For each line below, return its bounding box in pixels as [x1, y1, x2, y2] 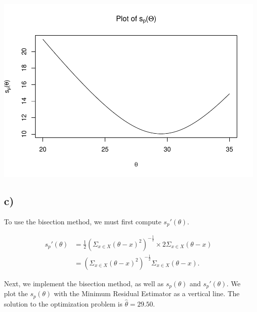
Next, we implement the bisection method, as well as [4, 278, 164, 288]
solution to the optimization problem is [4, 298, 123, 309]
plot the [4, 288, 28, 299]
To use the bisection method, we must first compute [4, 216, 162, 226]
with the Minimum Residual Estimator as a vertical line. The [53, 288, 240, 299]
